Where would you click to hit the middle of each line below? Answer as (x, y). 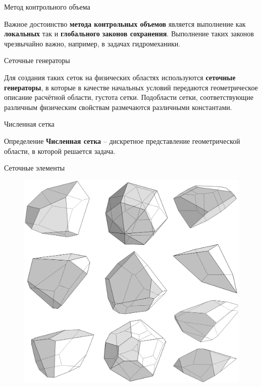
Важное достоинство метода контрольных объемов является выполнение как (125, 23)
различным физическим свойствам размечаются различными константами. (118, 107)
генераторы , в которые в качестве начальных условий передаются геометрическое (131, 87)
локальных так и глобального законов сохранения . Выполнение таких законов (129, 34)
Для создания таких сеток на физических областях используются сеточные (120, 77)
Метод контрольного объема (47, 7)
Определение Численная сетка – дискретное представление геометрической (122, 141)
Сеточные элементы (35, 168)
